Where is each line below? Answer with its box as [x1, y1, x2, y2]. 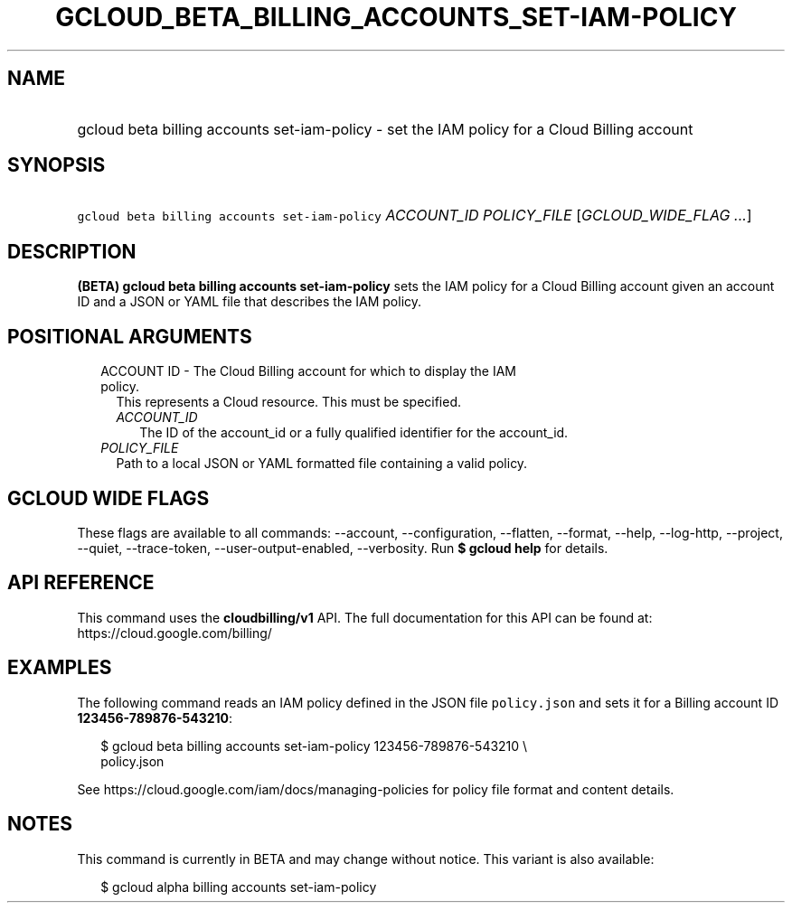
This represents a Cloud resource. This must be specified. [116, 394, 462, 410]
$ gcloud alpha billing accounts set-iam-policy [100, 878, 377, 895]
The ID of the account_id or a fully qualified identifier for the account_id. [139, 425, 569, 441]
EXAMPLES [7, 656, 112, 680]
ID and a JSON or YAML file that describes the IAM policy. [77, 294, 422, 310]
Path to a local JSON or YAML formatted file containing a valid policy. [116, 455, 528, 472]
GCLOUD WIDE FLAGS [7, 486, 210, 510]
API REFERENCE [7, 571, 155, 595]
